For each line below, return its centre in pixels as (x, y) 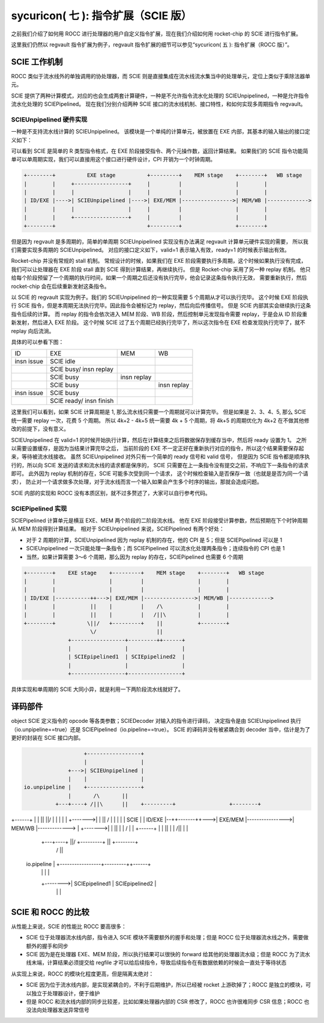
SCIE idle (63, 361)
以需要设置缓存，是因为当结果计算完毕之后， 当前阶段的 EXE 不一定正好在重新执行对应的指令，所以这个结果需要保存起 (157, 448)
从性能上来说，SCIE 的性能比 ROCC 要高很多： (69, 926)
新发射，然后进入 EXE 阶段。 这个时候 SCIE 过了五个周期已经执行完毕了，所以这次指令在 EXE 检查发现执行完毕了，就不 (158, 322)
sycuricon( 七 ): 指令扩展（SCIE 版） (101, 16)
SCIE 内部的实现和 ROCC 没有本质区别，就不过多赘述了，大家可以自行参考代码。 (111, 493)
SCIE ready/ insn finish (82, 401)
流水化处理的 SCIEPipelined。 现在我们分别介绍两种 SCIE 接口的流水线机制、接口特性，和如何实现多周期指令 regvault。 (158, 104)
